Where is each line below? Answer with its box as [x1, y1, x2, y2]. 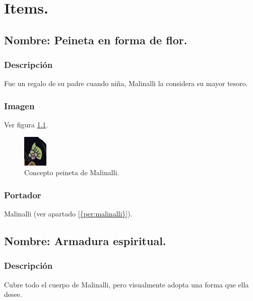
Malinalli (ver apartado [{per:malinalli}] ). [4, 208, 133, 219]
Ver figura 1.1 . [4, 119, 48, 130]
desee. [4, 289, 22, 299]
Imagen [4, 99, 35, 112]
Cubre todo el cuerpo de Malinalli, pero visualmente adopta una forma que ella [4, 279, 249, 289]
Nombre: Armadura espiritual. [4, 233, 166, 249]
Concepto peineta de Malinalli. [24, 167, 119, 178]
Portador [4, 188, 41, 201]
